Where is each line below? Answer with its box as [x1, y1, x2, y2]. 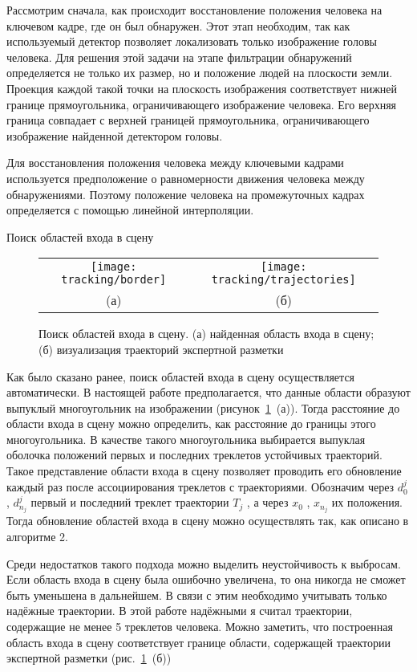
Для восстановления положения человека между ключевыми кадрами [6, 154, 344, 171]
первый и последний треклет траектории [30, 494, 229, 511]
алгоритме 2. [6, 527, 68, 544]
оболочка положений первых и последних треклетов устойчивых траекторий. [6, 446, 383, 463]
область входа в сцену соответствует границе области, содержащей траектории [6, 633, 391, 650]
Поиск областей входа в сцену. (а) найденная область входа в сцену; [38, 325, 374, 342]
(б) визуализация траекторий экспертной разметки [38, 340, 284, 357]
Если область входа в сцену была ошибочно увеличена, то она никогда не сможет [6, 571, 406, 588]
